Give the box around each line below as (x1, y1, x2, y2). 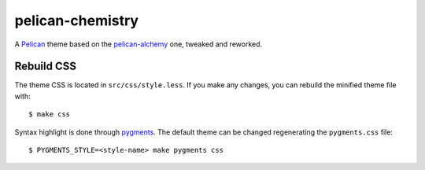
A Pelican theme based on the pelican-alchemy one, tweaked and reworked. (14, 39, 263, 49)
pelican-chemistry (14, 12, 139, 29)
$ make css (28, 110, 71, 119)
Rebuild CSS (14, 60, 76, 73)
